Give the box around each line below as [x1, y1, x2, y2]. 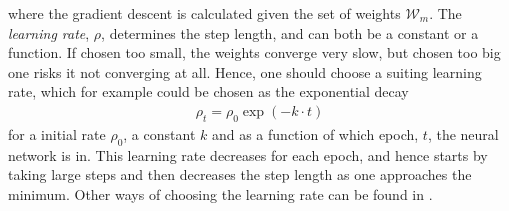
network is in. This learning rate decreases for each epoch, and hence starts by [8, 144, 488, 165]
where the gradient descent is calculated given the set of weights [8, 3, 401, 23]
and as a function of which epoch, [211, 123, 419, 144]
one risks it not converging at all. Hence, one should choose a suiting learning [8, 61, 482, 82]
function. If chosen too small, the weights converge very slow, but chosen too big [8, 42, 501, 63]
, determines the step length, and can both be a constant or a [101, 22, 479, 43]
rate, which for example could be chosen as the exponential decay [8, 81, 409, 102]
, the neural [427, 123, 499, 144]
